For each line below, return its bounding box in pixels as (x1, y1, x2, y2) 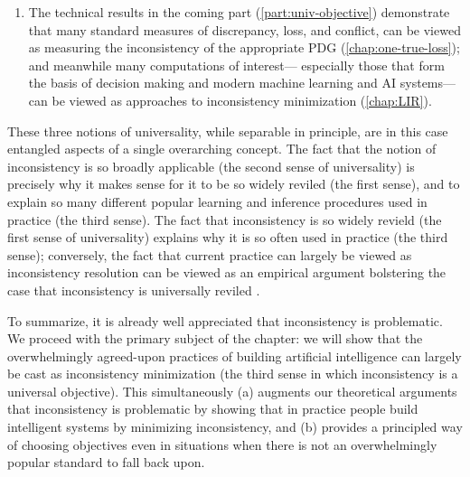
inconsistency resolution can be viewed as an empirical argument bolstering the (7, 263, 446, 282)
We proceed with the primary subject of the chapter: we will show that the (7, 329, 423, 348)
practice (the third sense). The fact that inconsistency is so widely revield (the (7, 210, 442, 229)
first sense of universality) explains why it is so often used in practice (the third (7, 228, 448, 247)
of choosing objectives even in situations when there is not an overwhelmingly (7, 435, 437, 454)
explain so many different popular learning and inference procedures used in (7, 192, 428, 210)
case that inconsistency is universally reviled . (7, 280, 260, 299)
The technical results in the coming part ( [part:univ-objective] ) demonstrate (28, 3, 450, 21)
